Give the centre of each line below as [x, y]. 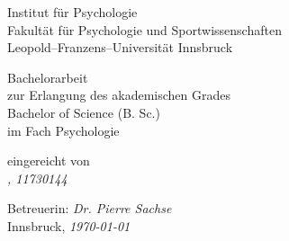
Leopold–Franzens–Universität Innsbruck [120, 47]
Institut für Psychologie [72, 12]
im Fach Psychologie [63, 130]
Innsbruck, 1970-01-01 [69, 225]
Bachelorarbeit [48, 77]
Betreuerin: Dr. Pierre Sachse [90, 208]
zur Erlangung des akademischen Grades [119, 95]
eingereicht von [49, 161]
